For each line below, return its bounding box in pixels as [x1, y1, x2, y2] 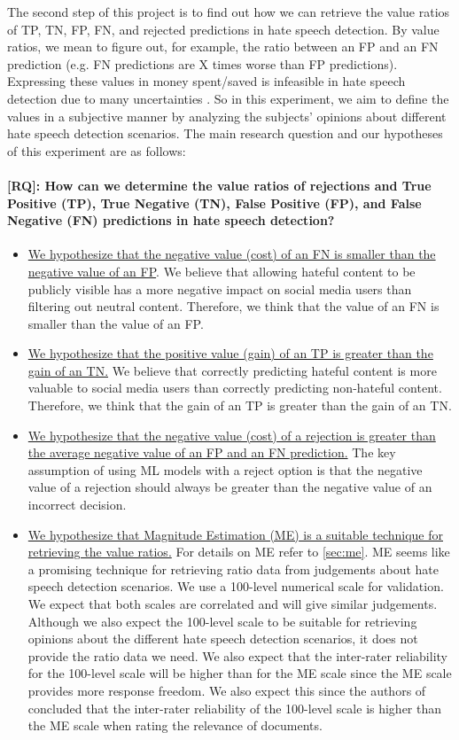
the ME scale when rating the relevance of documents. [27, 716, 323, 735]
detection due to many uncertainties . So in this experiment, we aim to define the [7, 89, 449, 107]
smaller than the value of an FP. [27, 314, 204, 332]
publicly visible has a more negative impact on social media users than [27, 279, 412, 298]
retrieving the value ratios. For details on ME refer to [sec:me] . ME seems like [27, 542, 450, 561]
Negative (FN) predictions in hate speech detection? [7, 211, 335, 230]
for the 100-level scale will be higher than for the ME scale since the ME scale [27, 664, 452, 682]
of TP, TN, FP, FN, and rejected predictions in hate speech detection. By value [7, 19, 440, 38]
